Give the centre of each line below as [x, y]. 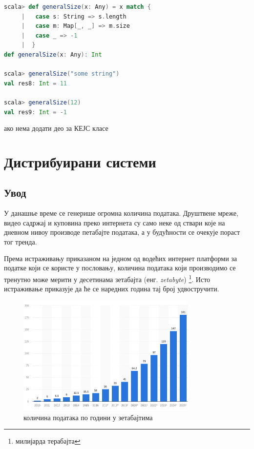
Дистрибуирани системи [80, 161]
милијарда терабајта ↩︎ [48, 441]
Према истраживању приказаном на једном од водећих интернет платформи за [121, 258]
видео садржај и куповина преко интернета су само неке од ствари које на [115, 222]
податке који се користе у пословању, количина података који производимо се [120, 268]
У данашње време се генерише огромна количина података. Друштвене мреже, [121, 213]
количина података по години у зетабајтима [88, 417]
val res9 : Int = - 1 [35, 112]
